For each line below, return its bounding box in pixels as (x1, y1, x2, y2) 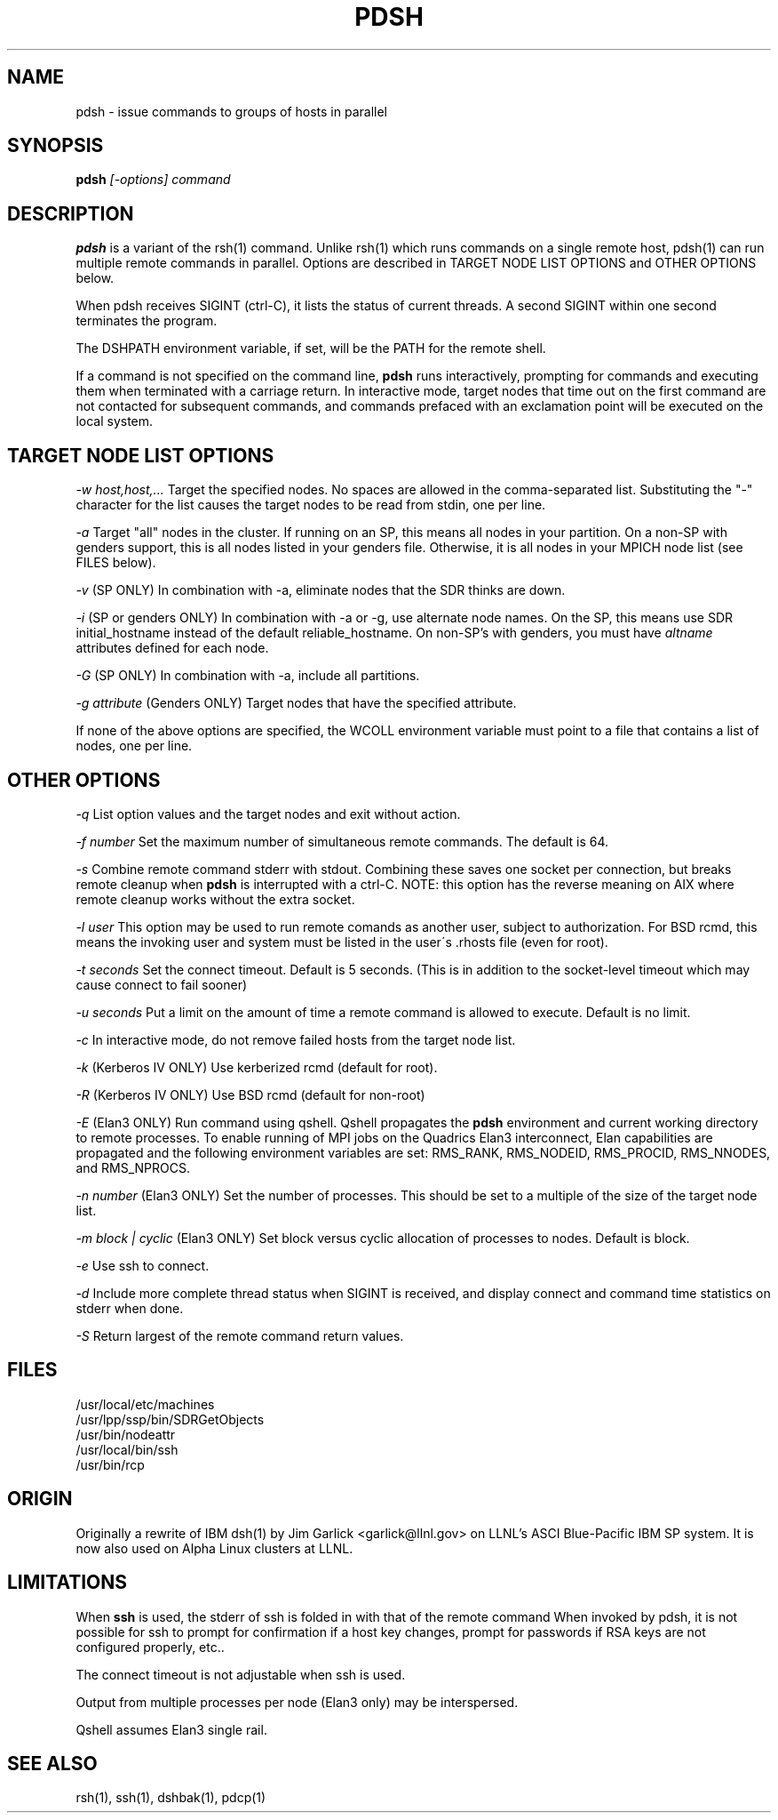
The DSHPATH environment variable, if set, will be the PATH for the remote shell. (75, 341, 546, 357)
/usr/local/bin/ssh (75, 1441, 179, 1457)
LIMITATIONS (7, 1571, 128, 1594)
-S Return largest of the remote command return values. (75, 1327, 404, 1343)
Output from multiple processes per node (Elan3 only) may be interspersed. (75, 1694, 519, 1710)
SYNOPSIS (7, 134, 104, 157)
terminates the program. (75, 313, 218, 329)
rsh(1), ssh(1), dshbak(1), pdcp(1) (75, 1790, 266, 1806)
